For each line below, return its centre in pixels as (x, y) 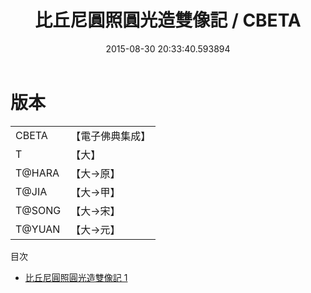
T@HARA (37, 173)
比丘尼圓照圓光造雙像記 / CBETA (168, 20)
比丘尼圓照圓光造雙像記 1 (76, 277)
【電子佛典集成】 (111, 136)
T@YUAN (38, 229)
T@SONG (38, 210)
